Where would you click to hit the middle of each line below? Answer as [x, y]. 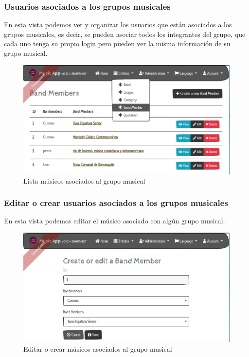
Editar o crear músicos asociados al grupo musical [98, 348]
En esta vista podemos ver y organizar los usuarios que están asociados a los [118, 25]
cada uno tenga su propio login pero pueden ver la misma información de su [117, 43]
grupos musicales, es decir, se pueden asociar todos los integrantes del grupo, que [125, 34]
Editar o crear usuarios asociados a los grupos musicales [116, 202]
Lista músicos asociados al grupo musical [84, 181]
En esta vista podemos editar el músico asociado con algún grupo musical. [115, 221]
